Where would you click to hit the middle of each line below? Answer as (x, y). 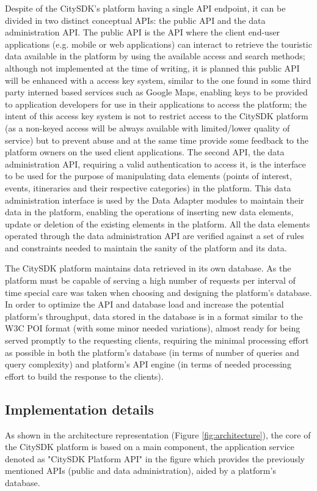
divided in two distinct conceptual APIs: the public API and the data (135, 20)
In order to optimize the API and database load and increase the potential (144, 304)
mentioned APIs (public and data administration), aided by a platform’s (140, 471)
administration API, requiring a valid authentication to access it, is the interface (155, 164)
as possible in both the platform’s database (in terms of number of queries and (152, 352)
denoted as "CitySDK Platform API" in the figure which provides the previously (155, 458)
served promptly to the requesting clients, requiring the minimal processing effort (157, 340)
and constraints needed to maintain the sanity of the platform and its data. (146, 247)
